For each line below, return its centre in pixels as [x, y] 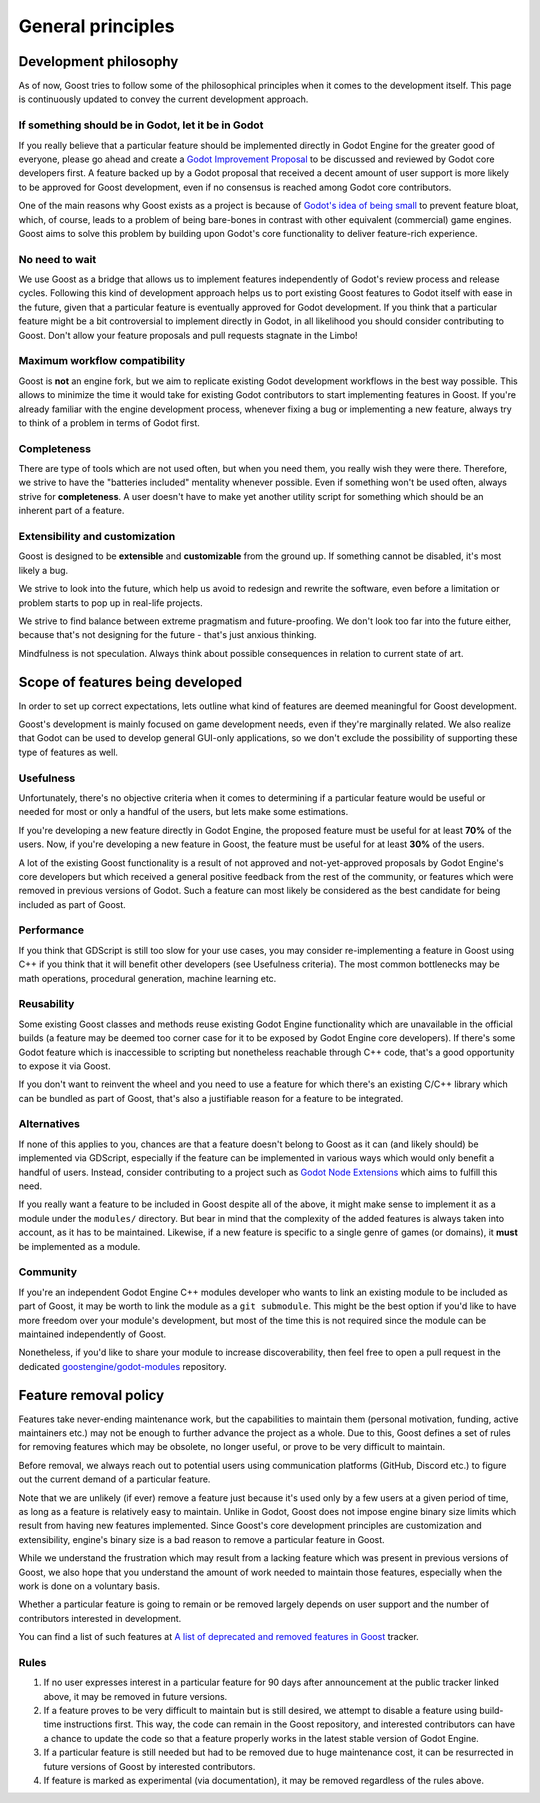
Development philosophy [98, 61]
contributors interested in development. [100, 1618]
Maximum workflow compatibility [102, 361]
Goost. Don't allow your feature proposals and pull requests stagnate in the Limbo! [188, 335]
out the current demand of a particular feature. [114, 1479]
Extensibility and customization [97, 537]
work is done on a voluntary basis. [89, 1586]
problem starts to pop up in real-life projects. [111, 602]
